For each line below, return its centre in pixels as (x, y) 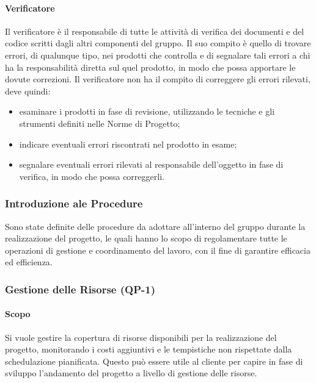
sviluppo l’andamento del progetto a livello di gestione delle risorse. (131, 373)
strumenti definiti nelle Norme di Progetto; (100, 123)
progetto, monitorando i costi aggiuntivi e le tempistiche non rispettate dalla (149, 349)
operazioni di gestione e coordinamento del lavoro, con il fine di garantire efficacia (158, 250)
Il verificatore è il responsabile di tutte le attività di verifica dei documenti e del (155, 31)
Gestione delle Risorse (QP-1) (80, 289)
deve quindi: (28, 91)
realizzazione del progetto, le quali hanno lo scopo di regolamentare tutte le (146, 238)
